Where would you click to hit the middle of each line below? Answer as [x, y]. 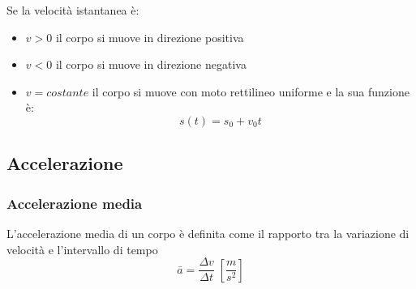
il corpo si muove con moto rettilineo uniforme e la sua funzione [251, 91]
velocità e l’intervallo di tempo [82, 249]
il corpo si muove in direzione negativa [151, 64]
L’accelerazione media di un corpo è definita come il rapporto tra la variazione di [208, 233]
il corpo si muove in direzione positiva [150, 37]
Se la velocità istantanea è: [73, 10]
